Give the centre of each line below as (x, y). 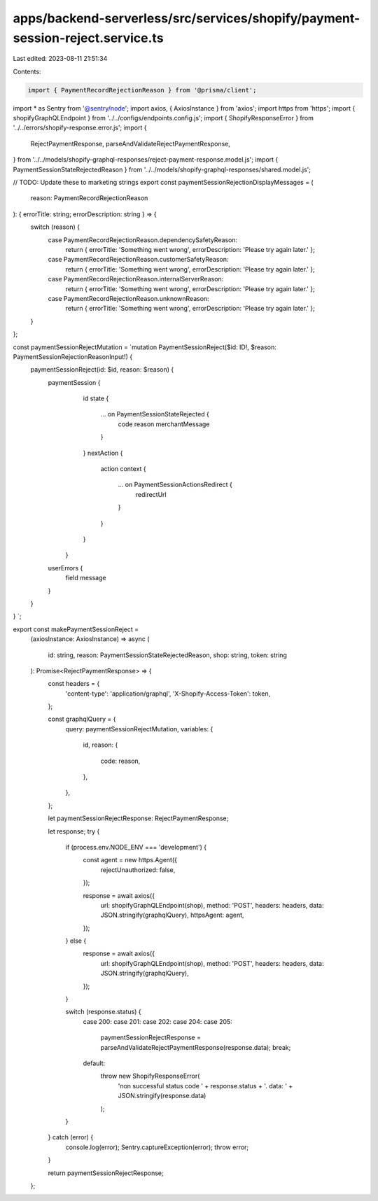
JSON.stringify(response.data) (162, 1096)
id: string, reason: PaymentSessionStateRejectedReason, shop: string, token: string (167, 655)
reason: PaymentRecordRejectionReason (89, 198)
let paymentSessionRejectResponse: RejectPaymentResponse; (138, 818)
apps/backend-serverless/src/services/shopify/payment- (187, 18)
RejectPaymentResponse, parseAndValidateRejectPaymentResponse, (131, 143)
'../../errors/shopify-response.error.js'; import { (80, 128)
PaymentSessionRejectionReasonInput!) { (73, 356)
